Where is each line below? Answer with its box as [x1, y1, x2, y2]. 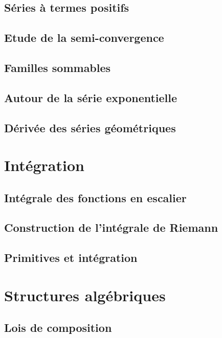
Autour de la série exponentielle [4, 89, 177, 105]
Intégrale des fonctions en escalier [4, 189, 187, 205]
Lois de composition [4, 320, 112, 335]
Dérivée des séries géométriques [4, 119, 176, 135]
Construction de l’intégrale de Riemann [4, 220, 218, 235]
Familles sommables [4, 59, 111, 75]
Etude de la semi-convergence [4, 30, 164, 45]
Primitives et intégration [4, 250, 138, 265]
